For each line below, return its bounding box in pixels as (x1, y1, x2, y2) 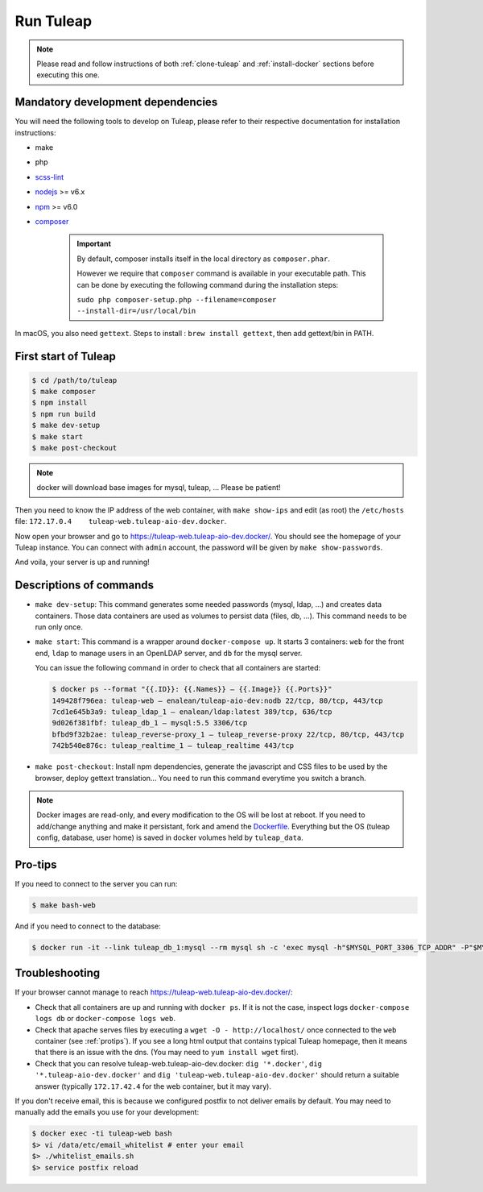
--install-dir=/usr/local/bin (76, 306, 196, 316)
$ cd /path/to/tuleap (31, 376, 118, 384)
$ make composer (31, 387, 97, 397)
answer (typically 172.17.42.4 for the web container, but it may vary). (35, 1081, 271, 1091)
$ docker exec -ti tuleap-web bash (31, 1129, 172, 1138)
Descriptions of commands (14, 579, 155, 592)
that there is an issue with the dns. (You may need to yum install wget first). (35, 1048, 299, 1057)
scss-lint (35, 172, 64, 181)
